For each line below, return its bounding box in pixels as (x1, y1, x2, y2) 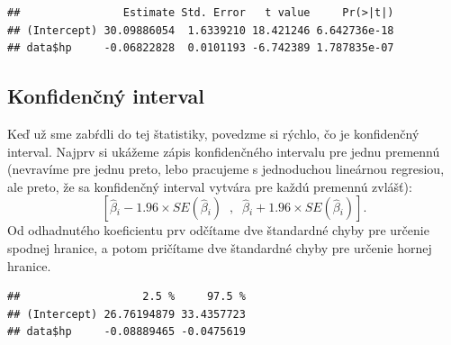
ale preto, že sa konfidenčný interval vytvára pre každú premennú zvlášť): (7, 177, 412, 195)
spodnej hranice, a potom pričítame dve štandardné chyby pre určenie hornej (7, 238, 432, 257)
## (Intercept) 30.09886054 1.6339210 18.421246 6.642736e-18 (7, 23, 394, 37)
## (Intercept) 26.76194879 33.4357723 (7, 307, 246, 321)
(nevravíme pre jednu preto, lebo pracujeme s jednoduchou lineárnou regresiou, (7, 159, 445, 178)
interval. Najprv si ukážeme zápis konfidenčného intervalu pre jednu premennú (7, 141, 440, 160)
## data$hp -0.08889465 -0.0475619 (7, 325, 246, 339)
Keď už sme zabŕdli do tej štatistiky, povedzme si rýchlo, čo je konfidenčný (7, 123, 419, 142)
